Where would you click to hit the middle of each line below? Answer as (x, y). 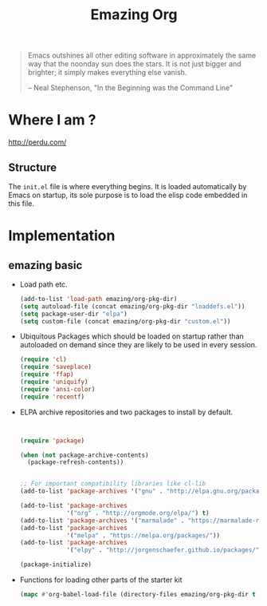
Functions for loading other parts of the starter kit (101, 580)
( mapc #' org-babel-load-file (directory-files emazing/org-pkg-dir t (138, 595)
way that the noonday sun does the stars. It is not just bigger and (134, 64)
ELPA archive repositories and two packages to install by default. (126, 412)
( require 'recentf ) (52, 397)
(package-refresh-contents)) (76, 462)
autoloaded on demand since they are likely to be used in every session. (138, 345)
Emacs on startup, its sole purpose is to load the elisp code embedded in (128, 195)
